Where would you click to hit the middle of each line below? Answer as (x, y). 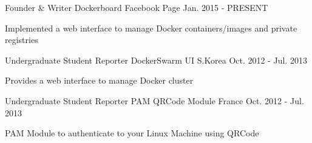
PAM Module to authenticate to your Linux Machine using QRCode (132, 133)
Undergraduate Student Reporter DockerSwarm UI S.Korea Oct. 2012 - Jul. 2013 (156, 60)
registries (22, 40)
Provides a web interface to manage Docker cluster (99, 80)
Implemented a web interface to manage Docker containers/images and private (151, 28)
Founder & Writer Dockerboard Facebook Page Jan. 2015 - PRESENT (137, 7)
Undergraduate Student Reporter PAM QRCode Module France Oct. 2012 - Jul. (154, 100)
